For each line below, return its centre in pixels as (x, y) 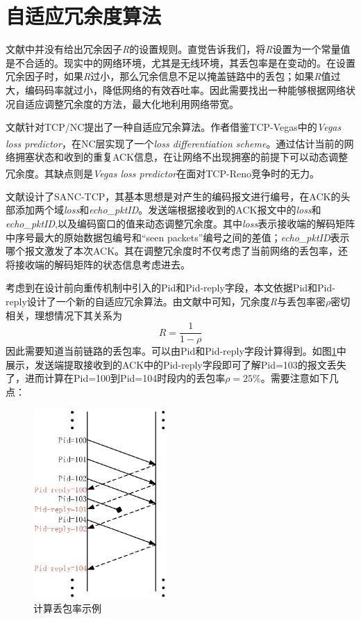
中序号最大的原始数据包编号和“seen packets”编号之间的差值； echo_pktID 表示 (178, 237)
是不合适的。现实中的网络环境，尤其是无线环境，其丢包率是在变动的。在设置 (180, 62)
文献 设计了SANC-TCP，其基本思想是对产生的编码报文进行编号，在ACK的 (173, 196)
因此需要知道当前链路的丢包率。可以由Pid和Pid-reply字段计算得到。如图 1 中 (176, 351)
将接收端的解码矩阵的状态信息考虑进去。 (98, 264)
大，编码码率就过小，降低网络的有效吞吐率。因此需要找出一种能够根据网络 (176, 89)
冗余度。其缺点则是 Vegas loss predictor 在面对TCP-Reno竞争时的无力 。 (162, 173)
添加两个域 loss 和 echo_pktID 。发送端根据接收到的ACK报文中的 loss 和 (168, 210)
